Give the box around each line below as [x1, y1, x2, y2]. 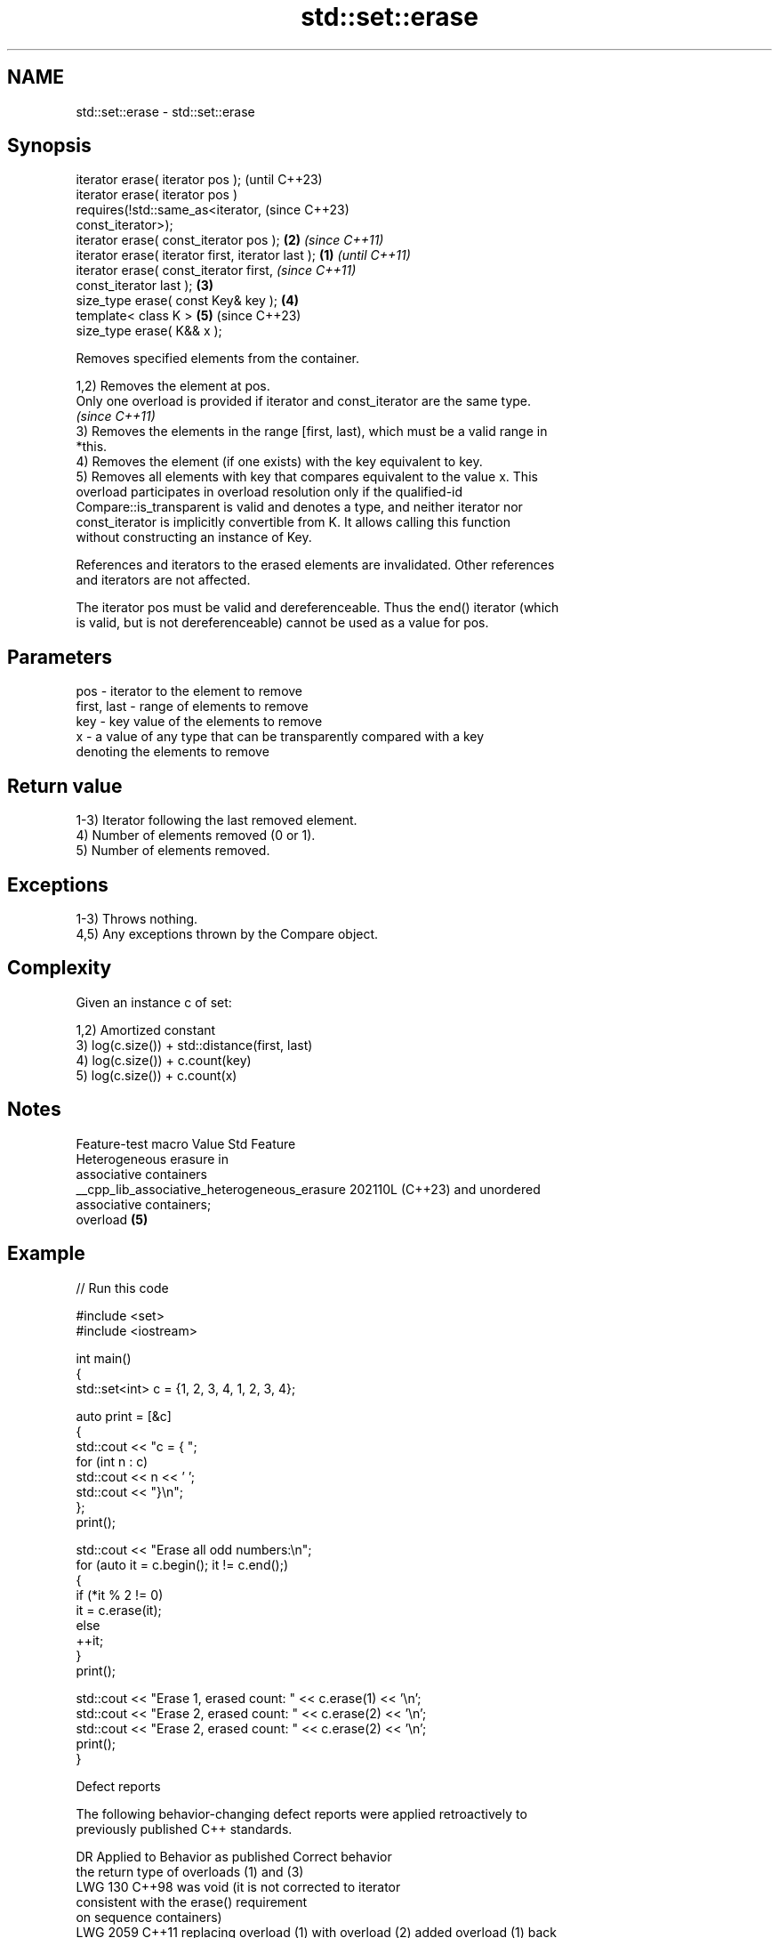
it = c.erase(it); [76, 1602, 162, 1618]
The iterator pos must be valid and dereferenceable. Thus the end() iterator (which [76, 600, 559, 616]
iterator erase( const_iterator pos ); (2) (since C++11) [76, 232, 384, 248]
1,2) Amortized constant [76, 1021, 216, 1038]
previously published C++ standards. [76, 1821, 293, 1837]
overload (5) [76, 1211, 149, 1227]
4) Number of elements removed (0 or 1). [76, 828, 316, 844]
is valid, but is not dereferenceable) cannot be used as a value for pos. [76, 615, 489, 631]
